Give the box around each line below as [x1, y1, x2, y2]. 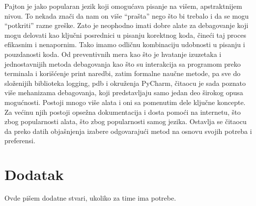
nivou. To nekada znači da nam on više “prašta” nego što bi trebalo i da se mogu [4, 10, 249, 21]
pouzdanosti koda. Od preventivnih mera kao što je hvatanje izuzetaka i [4, 49, 222, 59]
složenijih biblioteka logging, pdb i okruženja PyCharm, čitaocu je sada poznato [4, 77, 246, 88]
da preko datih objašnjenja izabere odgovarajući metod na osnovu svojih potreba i [4, 126, 252, 136]
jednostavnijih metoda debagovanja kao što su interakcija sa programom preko [4, 58, 241, 69]
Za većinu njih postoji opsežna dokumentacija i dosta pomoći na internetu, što [4, 106, 241, 117]
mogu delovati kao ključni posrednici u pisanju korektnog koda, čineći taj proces [4, 29, 246, 40]
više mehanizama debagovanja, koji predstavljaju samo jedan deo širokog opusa [4, 87, 243, 98]
